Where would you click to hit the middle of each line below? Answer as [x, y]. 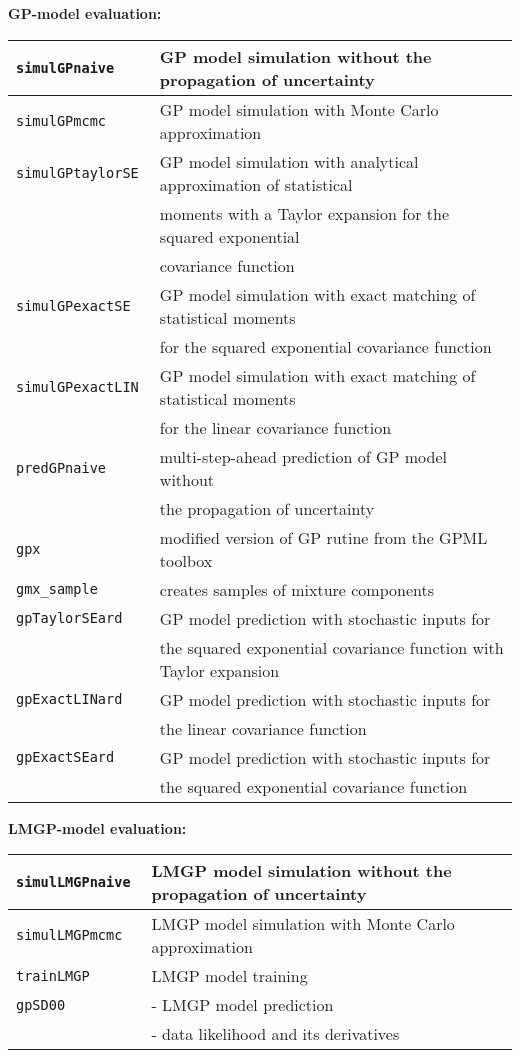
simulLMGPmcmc [69, 935]
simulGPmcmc [61, 120]
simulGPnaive [65, 67]
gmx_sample [57, 589]
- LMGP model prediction [242, 1005]
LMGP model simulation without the [301, 871]
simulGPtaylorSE [77, 172]
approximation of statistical [256, 184]
